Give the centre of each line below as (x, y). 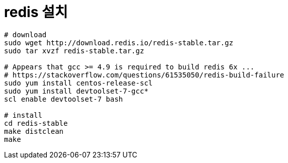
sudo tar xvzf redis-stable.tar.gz (74, 51)
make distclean (34, 131)
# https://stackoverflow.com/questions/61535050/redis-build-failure (144, 75)
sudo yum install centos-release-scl (79, 83)
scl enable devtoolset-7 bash (64, 99)
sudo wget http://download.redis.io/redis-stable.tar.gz (119, 43)
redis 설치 (36, 12)
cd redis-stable (36, 123)
